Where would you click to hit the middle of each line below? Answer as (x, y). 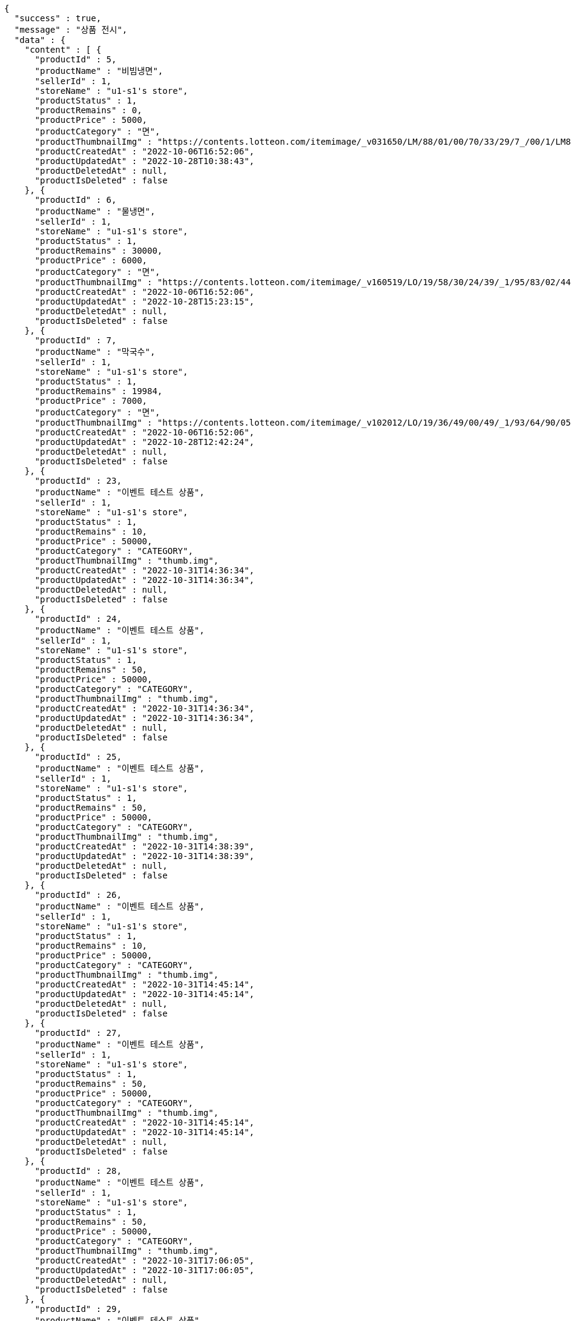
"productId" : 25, (78, 757)
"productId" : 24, (78, 619)
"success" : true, (58, 18)
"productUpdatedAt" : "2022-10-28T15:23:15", (145, 301)
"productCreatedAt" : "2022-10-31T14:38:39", (145, 846)
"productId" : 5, (76, 59)
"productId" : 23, (78, 481)
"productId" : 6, (76, 200)
